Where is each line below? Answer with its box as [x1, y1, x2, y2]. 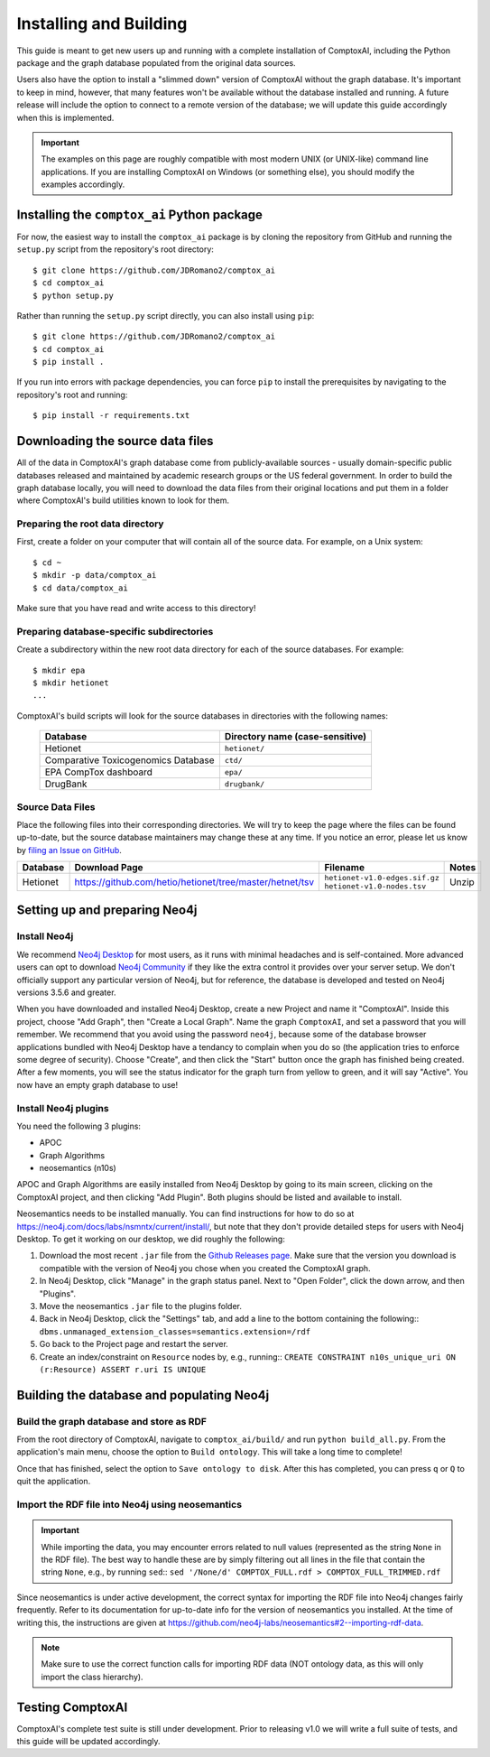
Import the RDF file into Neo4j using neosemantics [16, 1499, 243, 1511]
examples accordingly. [41, 179, 125, 190]
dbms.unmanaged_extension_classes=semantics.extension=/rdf [39, 1326, 311, 1336]
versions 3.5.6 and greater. [16, 987, 116, 998]
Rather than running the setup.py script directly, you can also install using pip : [16, 310, 315, 321]
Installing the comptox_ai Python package [16, 207, 263, 222]
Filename [324, 861, 365, 874]
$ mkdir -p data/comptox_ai [32, 570, 157, 581]
